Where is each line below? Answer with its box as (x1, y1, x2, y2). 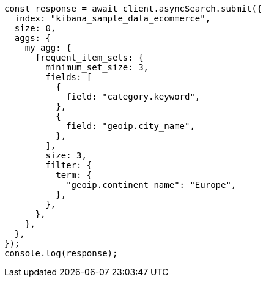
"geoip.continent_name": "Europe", (66, 180, 237, 190)
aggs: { (14, 33, 51, 43)
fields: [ (45, 72, 92, 82)
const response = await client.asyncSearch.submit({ (4, 4, 262, 13)
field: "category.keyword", (66, 92, 201, 102)
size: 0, (14, 23, 56, 33)
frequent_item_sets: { (35, 53, 144, 62)
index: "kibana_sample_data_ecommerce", (14, 13, 211, 23)
